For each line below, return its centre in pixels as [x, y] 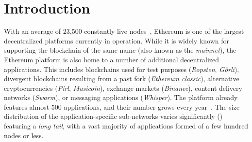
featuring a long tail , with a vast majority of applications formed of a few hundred [126, 126]
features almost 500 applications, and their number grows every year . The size [122, 106]
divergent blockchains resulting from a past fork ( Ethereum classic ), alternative [122, 78]
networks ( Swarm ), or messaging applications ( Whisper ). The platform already [121, 97]
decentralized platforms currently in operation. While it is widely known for [117, 40]
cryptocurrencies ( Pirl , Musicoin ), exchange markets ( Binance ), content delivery [123, 88]
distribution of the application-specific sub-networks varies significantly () [113, 116]
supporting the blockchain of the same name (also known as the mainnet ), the [120, 50]
